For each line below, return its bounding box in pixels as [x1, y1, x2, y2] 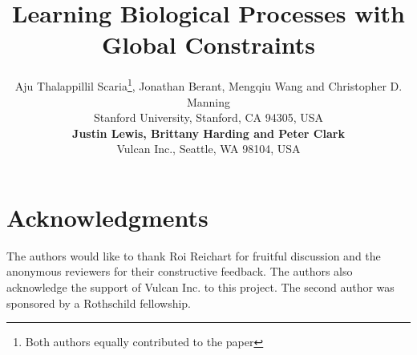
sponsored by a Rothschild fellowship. [6, 294, 192, 311]
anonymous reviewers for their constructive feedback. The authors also [6, 263, 353, 280]
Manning [186, 93, 231, 110]
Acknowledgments [6, 200, 208, 233]
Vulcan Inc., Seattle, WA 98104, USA [116, 140, 301, 157]
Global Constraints [101, 28, 316, 61]
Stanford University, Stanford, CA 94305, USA [93, 109, 324, 126]
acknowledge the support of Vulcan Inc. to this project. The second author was [6, 279, 395, 296]
